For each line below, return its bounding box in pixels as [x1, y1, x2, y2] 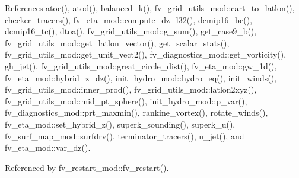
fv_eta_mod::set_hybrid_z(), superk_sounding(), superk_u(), [5, 117, 236, 130]
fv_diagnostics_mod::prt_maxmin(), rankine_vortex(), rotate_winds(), [5, 106, 268, 119]
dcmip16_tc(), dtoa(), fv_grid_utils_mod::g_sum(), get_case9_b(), [5, 25, 257, 37]
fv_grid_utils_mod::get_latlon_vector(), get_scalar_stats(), [5, 36, 230, 49]
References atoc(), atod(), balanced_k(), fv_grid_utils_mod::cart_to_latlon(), [5, 2, 295, 14]
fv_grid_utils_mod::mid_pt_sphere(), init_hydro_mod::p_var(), [5, 94, 247, 107]
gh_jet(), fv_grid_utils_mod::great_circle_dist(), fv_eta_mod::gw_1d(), [5, 59, 277, 72]
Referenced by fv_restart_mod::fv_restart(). [5, 161, 169, 173]
